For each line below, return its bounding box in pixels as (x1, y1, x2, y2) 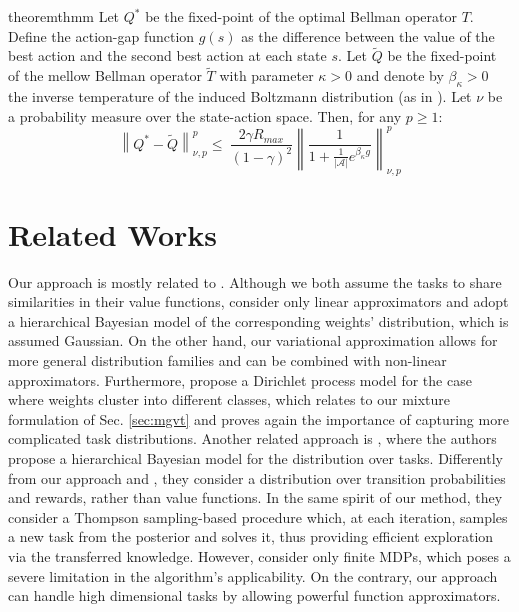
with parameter (219, 65, 314, 86)
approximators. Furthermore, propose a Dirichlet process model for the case (8, 369, 472, 390)
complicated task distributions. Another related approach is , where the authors (8, 428, 497, 449)
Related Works (8, 213, 218, 254)
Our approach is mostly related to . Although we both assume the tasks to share (8, 271, 502, 292)
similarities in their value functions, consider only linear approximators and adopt (8, 291, 509, 312)
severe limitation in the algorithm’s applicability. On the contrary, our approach (8, 565, 498, 586)
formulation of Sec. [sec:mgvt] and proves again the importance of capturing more (8, 408, 509, 429)
